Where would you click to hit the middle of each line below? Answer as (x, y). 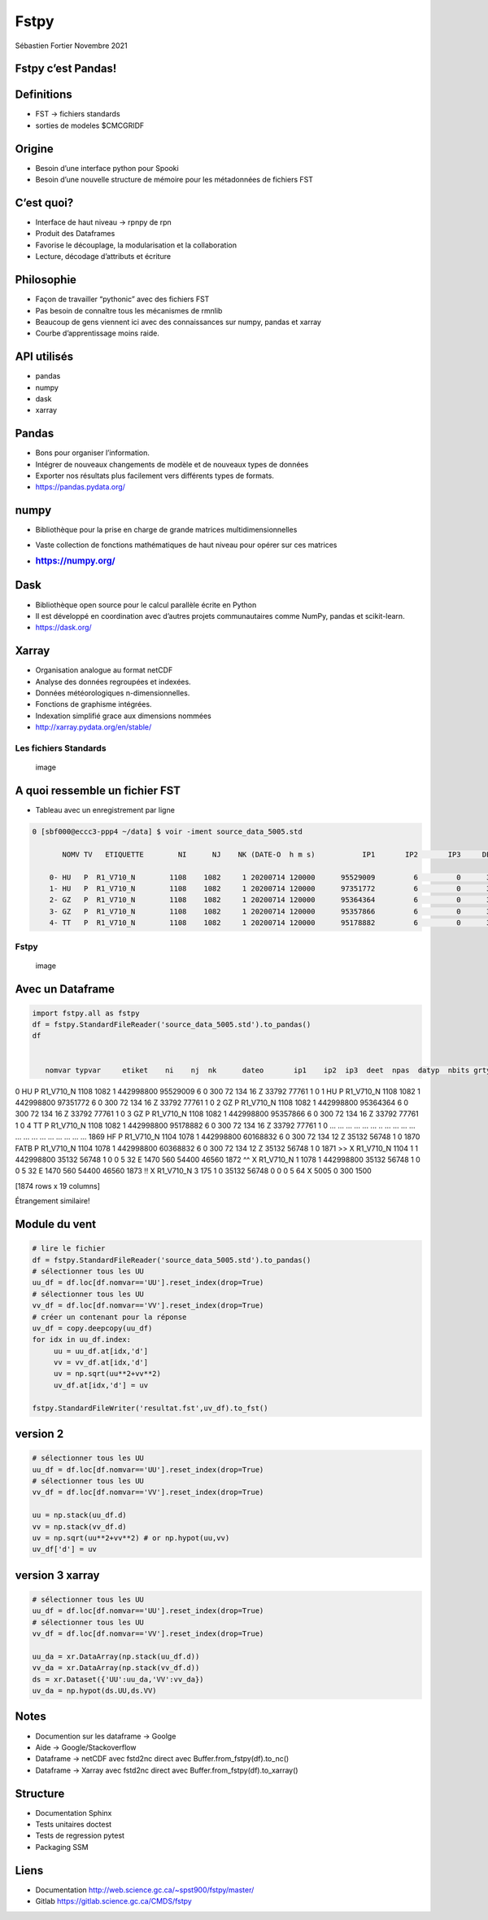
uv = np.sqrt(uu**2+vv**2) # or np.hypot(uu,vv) (131, 1538)
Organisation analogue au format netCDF (104, 670)
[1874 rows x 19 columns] (58, 1186)
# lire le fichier (69, 1249)
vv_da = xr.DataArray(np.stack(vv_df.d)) (116, 1668)
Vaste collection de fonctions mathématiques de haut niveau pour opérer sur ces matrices (186, 545)
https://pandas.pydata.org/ (81, 487)
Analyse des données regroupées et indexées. (113, 682)
